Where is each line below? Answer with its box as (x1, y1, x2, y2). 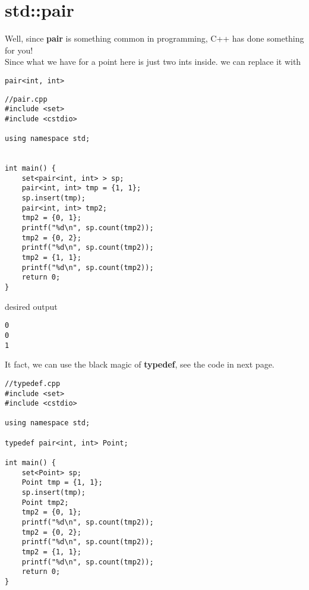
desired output (5, 300, 58, 312)
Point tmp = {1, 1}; (21, 478, 103, 487)
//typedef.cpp (5, 379, 61, 388)
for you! (5, 43, 33, 56)
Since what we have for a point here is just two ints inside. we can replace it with (5, 55, 301, 68)
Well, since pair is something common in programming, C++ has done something (5, 32, 304, 45)
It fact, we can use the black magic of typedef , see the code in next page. (5, 358, 275, 371)
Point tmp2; (21, 498, 69, 507)
